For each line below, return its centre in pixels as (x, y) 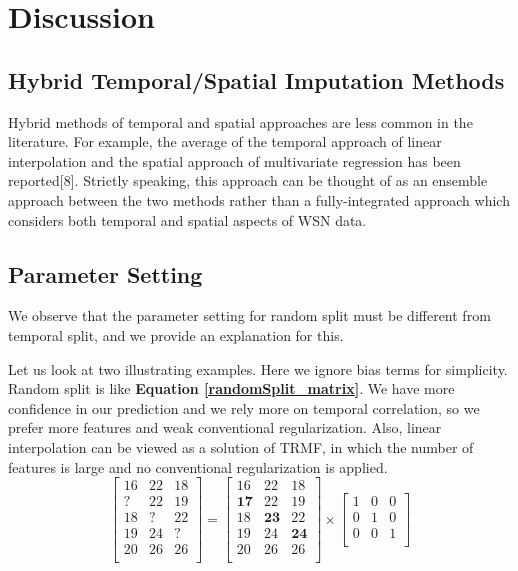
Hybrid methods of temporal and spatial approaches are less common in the (240, 121)
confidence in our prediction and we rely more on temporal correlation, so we (244, 407)
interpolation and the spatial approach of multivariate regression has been (234, 160)
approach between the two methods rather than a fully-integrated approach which (259, 199)
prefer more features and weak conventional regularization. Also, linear (225, 427)
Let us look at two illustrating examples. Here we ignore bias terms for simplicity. (258, 368)
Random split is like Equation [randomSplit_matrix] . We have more (231, 388)
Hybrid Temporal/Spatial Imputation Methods (256, 79)
